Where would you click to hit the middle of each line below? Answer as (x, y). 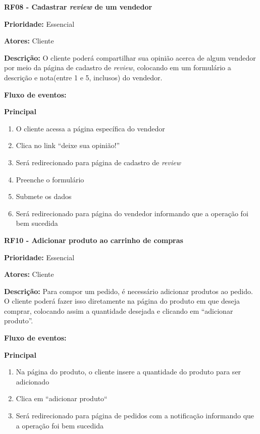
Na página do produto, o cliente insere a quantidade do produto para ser (128, 372)
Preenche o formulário (50, 179)
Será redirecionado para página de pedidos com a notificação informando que (135, 416)
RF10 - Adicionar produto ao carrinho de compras (94, 240)
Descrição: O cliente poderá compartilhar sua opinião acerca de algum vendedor (130, 57)
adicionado (33, 381)
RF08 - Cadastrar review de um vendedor (78, 7)
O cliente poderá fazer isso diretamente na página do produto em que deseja (122, 301)
